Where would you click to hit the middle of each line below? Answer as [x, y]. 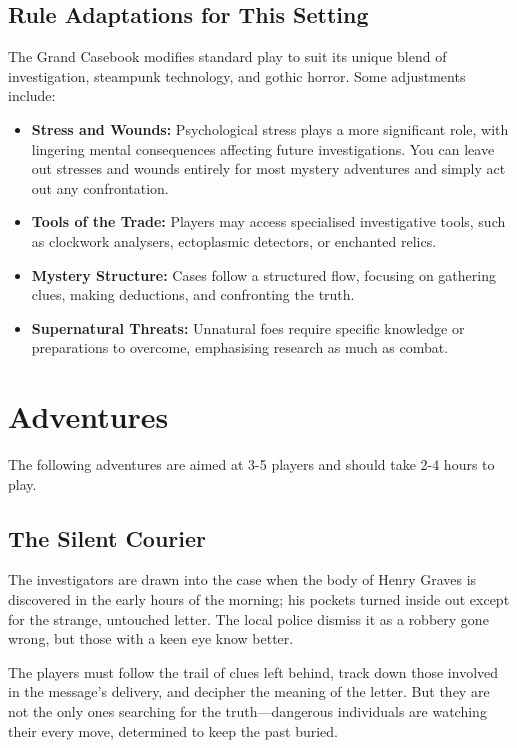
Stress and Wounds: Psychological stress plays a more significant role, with [270, 128]
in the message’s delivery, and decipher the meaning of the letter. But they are [249, 691]
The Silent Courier [107, 537]
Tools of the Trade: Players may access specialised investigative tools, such [268, 221]
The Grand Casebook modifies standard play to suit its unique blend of [227, 56]
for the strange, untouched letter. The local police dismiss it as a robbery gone [248, 618]
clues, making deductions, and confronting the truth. [193, 294]
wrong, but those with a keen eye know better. [151, 638]
